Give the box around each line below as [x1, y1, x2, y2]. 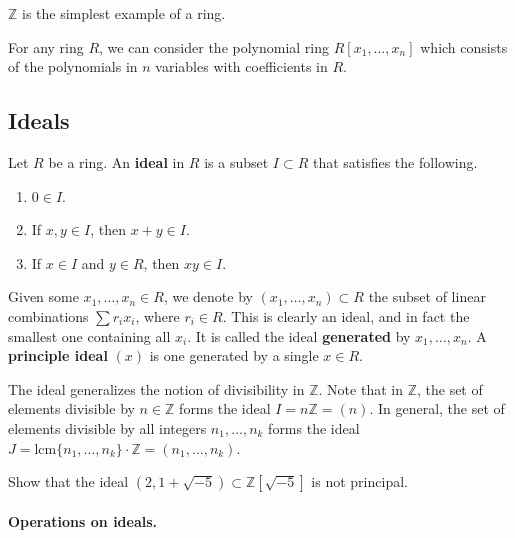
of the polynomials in [8, 56, 138, 77]
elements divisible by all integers [8, 417, 207, 438]
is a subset [204, 151, 269, 172]
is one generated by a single [149, 345, 319, 366]
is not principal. [311, 471, 408, 492]
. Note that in [318, 378, 403, 399]
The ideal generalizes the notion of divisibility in [8, 378, 305, 399]
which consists [420, 36, 508, 57]
